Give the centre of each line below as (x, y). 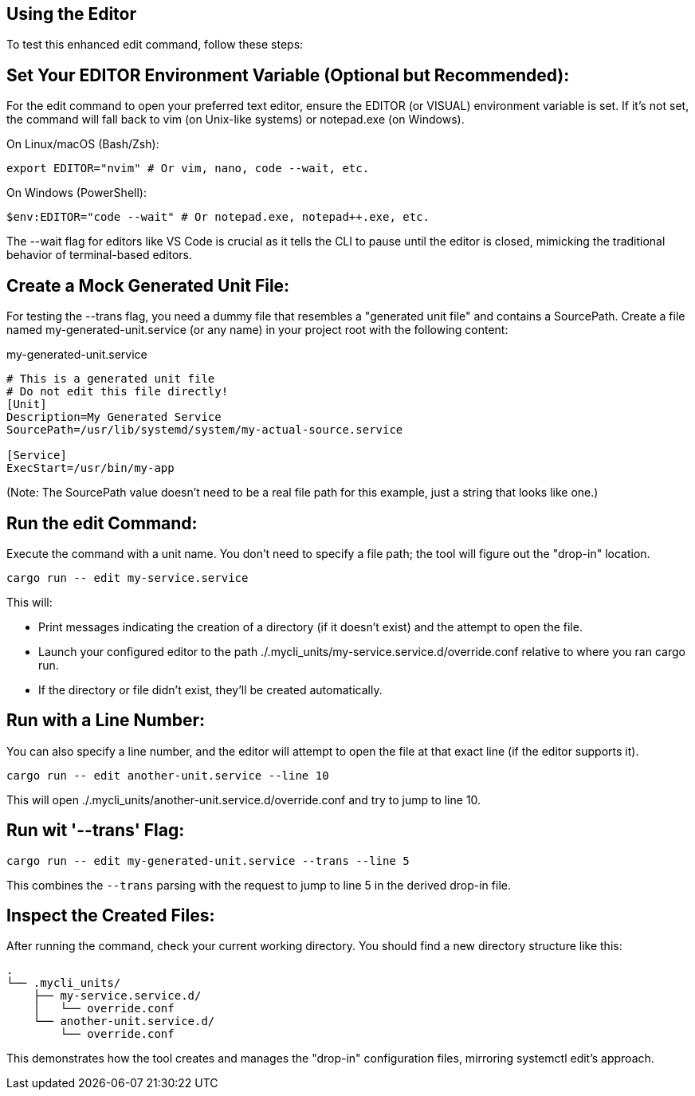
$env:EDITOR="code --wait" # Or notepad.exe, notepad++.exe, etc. (218, 217)
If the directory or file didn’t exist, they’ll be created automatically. (210, 689)
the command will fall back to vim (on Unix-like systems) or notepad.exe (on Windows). (236, 120)
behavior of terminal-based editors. (100, 255)
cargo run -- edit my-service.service (128, 577)
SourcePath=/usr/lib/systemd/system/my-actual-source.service (205, 430)
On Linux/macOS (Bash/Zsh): (83, 144)
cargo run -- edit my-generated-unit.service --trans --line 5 (208, 860)
